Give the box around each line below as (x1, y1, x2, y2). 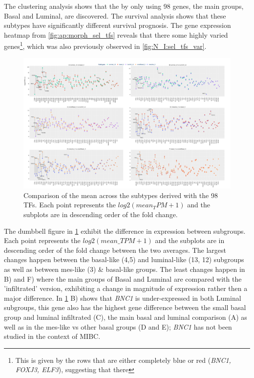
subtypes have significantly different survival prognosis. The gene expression (4, 20, 231, 30)
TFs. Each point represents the (23, 200, 116, 210)
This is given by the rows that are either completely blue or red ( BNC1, (15, 355, 231, 365)
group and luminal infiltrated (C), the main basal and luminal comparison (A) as (4, 312, 247, 322)
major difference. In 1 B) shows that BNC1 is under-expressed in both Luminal (4, 292, 241, 303)
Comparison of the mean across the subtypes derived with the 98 (23, 190, 218, 200)
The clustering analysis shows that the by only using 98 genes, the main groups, (4, 1, 244, 11)
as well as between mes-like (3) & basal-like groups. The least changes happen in (4, 264, 245, 274)
